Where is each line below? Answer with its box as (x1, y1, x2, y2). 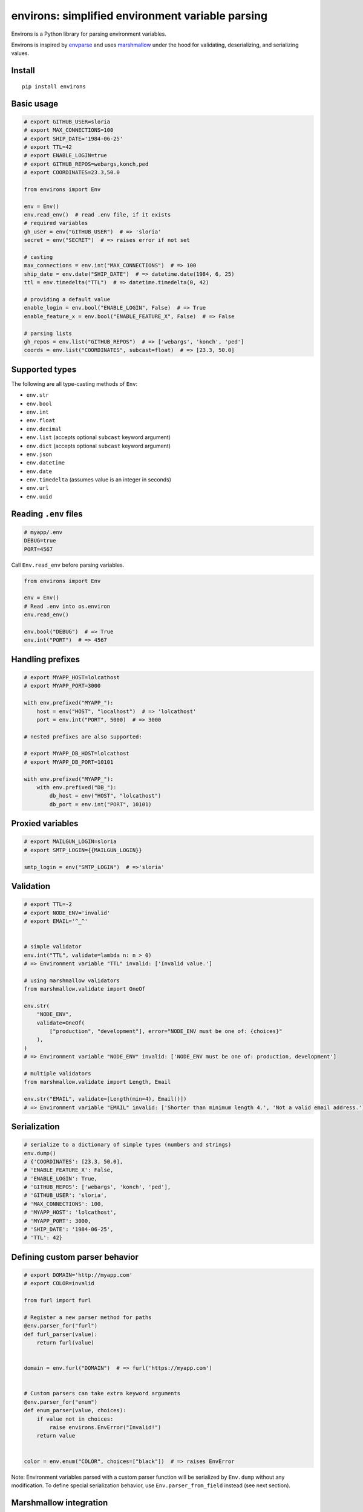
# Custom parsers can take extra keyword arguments (24, 1390, 181, 1397)
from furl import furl (24, 1297, 91, 1304)
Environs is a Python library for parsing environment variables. (11, 30, 166, 37)
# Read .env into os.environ (24, 602, 111, 610)
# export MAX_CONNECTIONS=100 (24, 127, 114, 134)
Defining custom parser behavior (11, 1252, 139, 1262)
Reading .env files (11, 509, 83, 519)
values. (11, 50, 30, 57)
